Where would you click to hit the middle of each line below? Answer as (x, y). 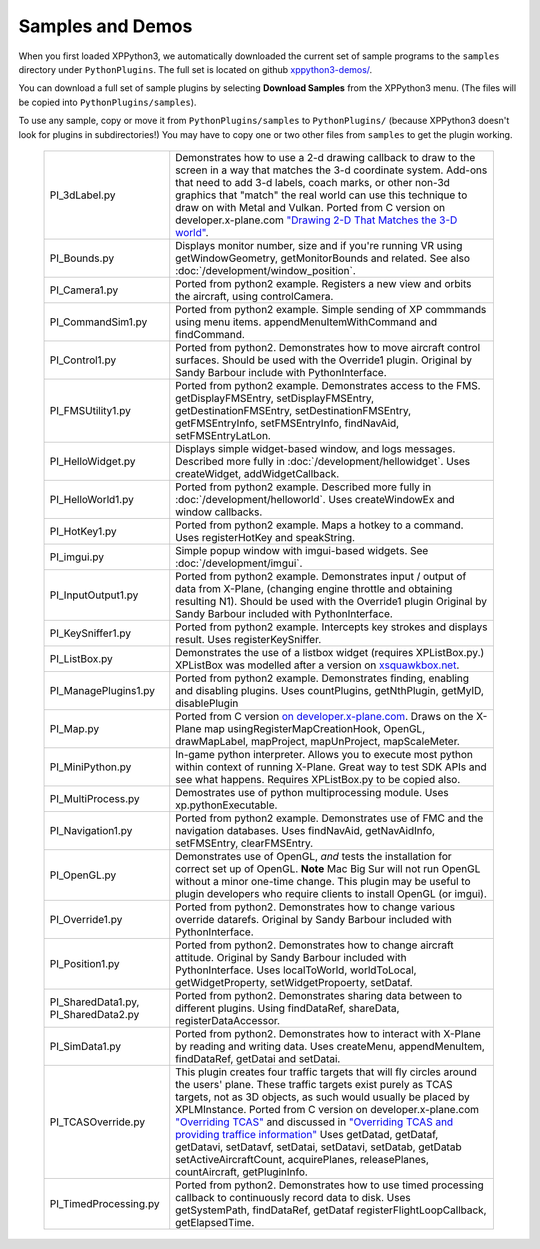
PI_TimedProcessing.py (104, 1203)
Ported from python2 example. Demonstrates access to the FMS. (328, 385)
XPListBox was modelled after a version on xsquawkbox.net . (317, 665)
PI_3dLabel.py (82, 195)
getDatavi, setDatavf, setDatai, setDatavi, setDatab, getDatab (318, 1147)
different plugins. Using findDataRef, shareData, (287, 1008)
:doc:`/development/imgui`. (239, 563)
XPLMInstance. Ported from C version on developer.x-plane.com (327, 1109)
